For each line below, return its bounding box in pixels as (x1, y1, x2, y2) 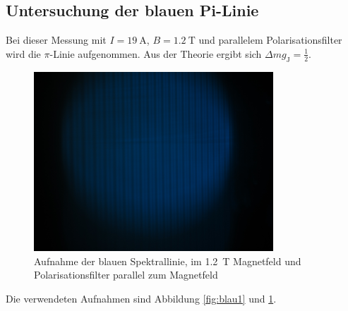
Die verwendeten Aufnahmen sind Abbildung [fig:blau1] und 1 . (6, 291, 277, 305)
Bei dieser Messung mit (6, 32, 107, 47)
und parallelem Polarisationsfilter (198, 32, 342, 47)
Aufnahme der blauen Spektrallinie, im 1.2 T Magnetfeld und (34, 253, 301, 268)
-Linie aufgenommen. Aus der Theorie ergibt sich (49, 46, 262, 61)
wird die (6, 46, 41, 61)
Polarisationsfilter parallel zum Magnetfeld (34, 267, 218, 282)
